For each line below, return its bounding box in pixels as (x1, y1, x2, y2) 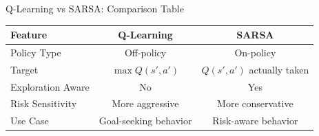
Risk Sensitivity (10, 96, 77, 111)
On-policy (234, 45, 276, 59)
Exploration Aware (10, 79, 90, 93)
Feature (10, 27, 48, 42)
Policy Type (10, 45, 61, 59)
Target (10, 62, 39, 76)
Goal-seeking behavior (99, 113, 192, 128)
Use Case (10, 113, 49, 128)
